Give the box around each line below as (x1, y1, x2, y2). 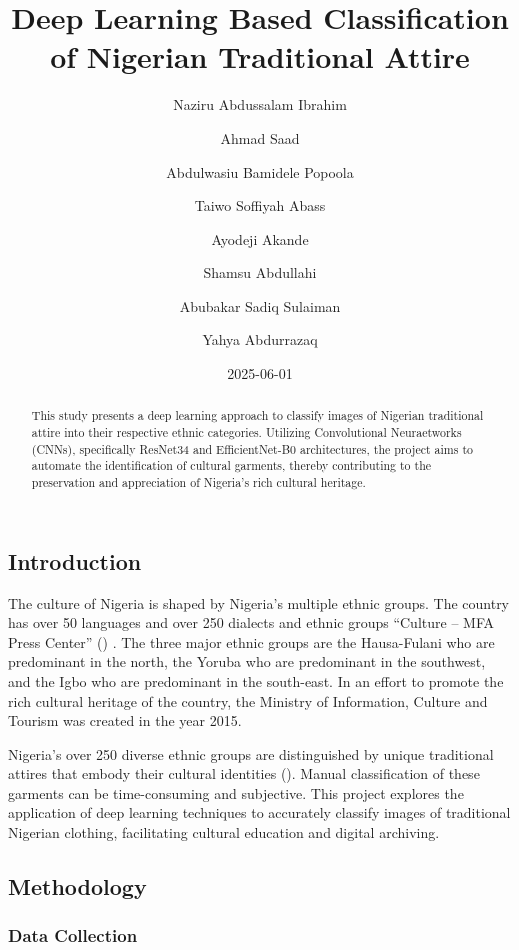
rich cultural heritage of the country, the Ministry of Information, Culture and (8, 690, 488, 711)
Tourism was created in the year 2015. (8, 710, 242, 731)
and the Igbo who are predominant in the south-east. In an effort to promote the (8, 670, 504, 691)
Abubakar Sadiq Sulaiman (179, 295, 341, 316)
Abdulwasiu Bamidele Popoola (166, 161, 354, 182)
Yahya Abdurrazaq (202, 329, 318, 350)
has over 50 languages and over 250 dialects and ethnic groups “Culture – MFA (8, 612, 494, 633)
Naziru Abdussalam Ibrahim (173, 94, 347, 115)
